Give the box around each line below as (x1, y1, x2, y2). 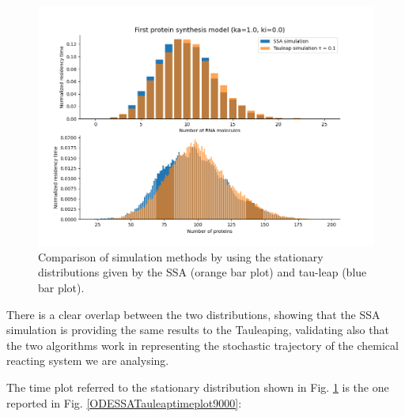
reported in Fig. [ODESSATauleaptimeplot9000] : (6, 394, 242, 411)
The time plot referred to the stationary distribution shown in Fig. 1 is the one (6, 378, 389, 395)
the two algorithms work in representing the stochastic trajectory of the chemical (6, 336, 399, 353)
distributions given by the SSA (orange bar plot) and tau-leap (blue (38, 264, 367, 280)
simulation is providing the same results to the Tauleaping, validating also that (6, 321, 389, 338)
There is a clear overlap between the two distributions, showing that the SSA (6, 306, 380, 322)
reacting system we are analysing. (6, 352, 169, 369)
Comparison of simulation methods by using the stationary (38, 248, 324, 265)
